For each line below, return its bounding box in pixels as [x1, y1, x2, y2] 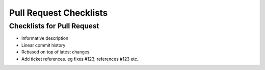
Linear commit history [21, 42, 66, 48]
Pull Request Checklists [9, 7, 108, 18]
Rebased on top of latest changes [21, 49, 90, 55]
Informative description [21, 35, 69, 41]
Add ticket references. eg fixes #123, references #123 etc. [21, 56, 138, 62]
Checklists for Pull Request [9, 22, 99, 30]
